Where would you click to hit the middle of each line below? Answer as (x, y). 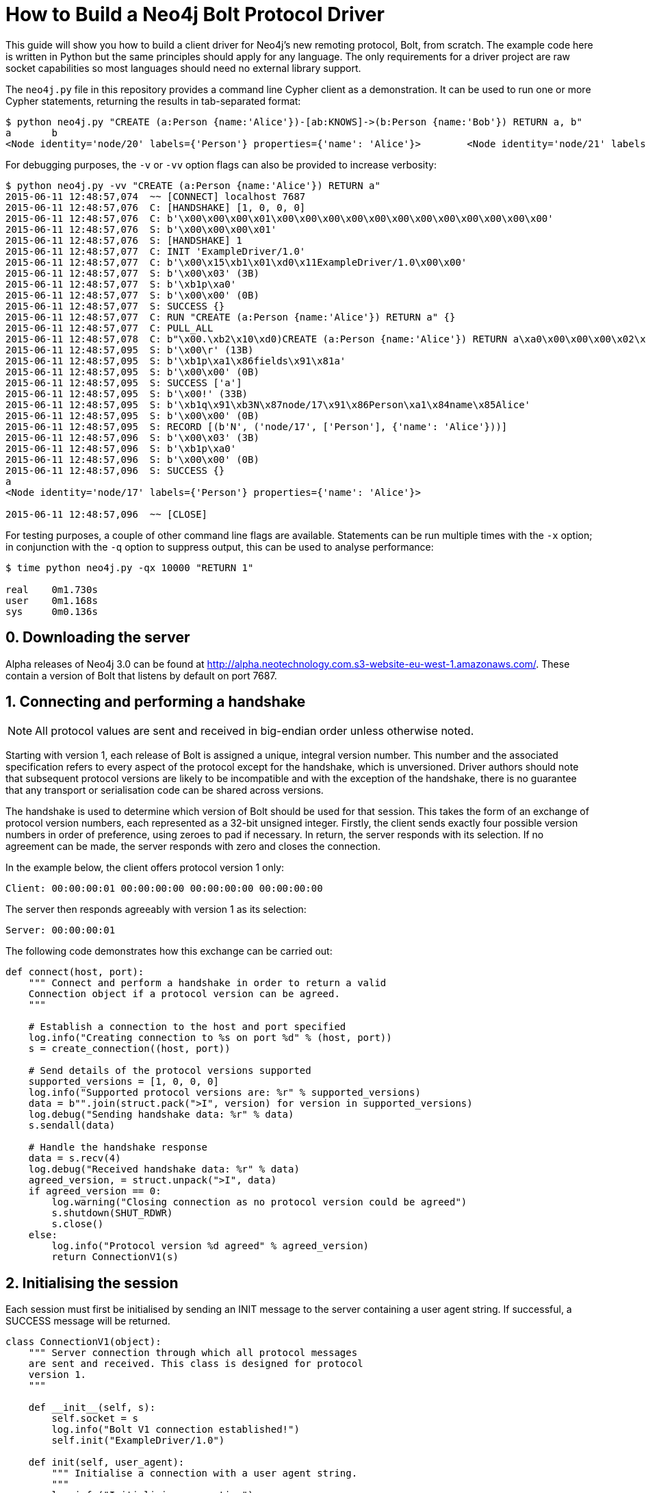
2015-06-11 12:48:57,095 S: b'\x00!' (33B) (127, 393)
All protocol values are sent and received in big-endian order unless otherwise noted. (255, 731)
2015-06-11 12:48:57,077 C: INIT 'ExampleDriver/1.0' (156, 251)
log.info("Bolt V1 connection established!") (176, 1430)
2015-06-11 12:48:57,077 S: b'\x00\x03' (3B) (132, 273)
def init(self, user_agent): (106, 1463)
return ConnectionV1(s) (115, 1257)
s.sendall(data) (72, 1126)
